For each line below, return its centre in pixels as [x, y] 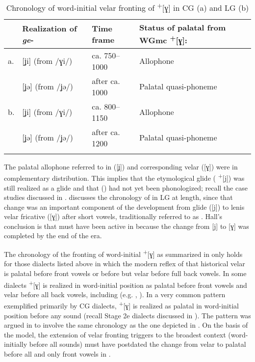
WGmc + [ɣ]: [163, 40]
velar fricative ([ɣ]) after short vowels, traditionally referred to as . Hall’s [113, 216]
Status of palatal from [183, 28]
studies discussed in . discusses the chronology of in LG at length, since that [118, 197]
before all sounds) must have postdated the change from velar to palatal [138, 344]
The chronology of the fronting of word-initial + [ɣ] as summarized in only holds [123, 253]
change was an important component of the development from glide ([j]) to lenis [124, 207]
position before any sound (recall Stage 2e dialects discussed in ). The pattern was [127, 315]
